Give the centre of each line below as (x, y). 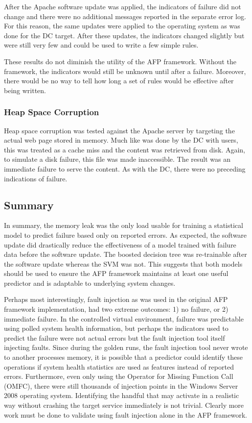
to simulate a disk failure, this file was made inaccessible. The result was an (117, 159)
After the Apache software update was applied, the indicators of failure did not (123, 6)
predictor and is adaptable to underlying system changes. (90, 283)
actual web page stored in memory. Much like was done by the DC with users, (121, 140)
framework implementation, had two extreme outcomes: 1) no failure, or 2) (116, 309)
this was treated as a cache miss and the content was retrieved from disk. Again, (125, 149)
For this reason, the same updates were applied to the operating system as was (122, 26)
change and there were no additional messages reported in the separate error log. (125, 16)
